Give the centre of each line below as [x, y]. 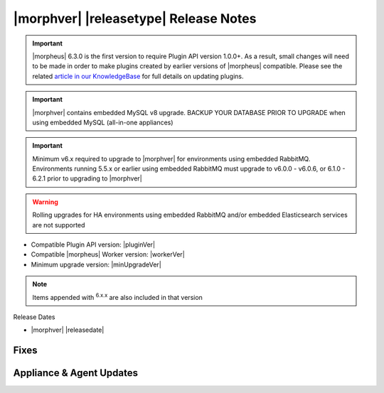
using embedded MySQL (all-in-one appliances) [103, 122]
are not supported [59, 225]
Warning [45, 202]
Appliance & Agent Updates [76, 373]
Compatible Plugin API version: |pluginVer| [93, 244]
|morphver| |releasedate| [68, 330]
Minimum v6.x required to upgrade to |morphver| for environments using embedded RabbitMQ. [171, 158]
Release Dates [34, 317]
